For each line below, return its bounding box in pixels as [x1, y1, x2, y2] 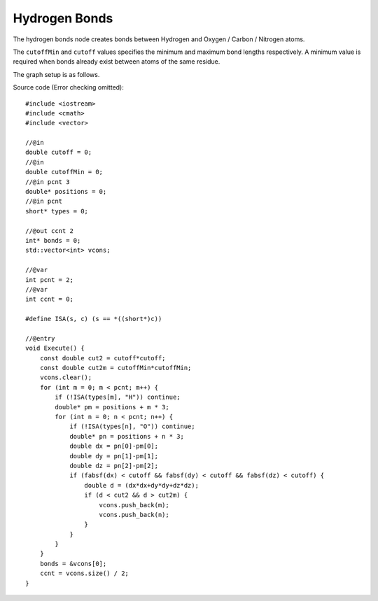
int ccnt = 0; [25, 295, 73, 304]
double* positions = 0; [25, 188, 107, 196]
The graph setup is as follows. [13, 70, 100, 78]
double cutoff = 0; [25, 148, 92, 157]
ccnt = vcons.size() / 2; [39, 570, 129, 577]
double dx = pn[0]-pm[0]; [69, 442, 159, 451]
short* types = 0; [25, 207, 89, 215]
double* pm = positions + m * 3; [55, 403, 169, 411]
